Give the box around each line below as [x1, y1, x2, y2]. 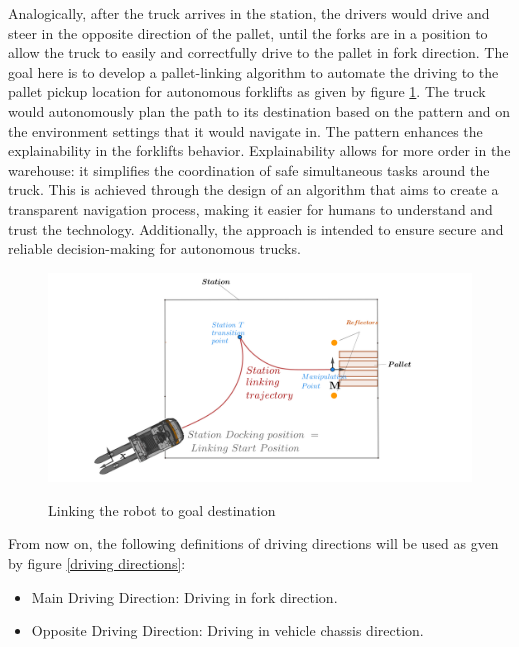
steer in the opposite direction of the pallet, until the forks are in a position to [8, 22, 488, 43]
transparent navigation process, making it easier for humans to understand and [8, 198, 493, 219]
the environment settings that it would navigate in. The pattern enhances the [8, 120, 483, 141]
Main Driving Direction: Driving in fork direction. [31, 586, 338, 607]
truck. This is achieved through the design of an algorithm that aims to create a [8, 179, 499, 200]
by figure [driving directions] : [8, 553, 186, 574]
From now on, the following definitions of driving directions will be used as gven [8, 533, 499, 554]
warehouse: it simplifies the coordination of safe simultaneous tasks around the [8, 159, 490, 180]
